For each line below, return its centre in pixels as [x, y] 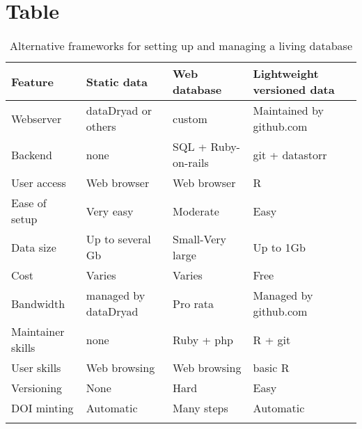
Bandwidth [38, 303]
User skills [36, 368]
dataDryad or [119, 111]
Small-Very [199, 239]
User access [39, 183]
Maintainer [38, 332]
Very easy [110, 211]
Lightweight [286, 74]
